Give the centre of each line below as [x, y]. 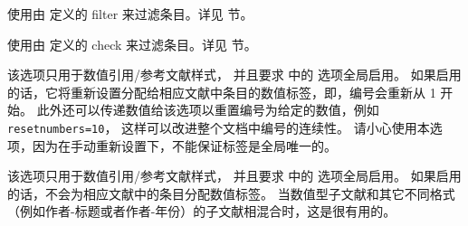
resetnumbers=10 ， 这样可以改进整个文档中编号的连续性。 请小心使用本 [219, 127]
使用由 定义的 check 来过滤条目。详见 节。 [132, 44]
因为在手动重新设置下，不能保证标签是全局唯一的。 [184, 145]
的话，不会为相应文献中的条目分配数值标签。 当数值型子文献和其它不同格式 [231, 193]
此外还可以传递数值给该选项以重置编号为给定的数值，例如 [208, 110]
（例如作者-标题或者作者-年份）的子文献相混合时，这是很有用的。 [202, 211]
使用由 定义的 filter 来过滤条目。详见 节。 [130, 14]
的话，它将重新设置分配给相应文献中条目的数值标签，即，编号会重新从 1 [222, 92]
